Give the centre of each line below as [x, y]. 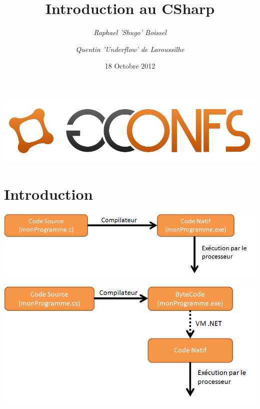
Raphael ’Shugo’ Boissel [130, 32]
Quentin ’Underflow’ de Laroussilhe [130, 49]
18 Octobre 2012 [130, 66]
